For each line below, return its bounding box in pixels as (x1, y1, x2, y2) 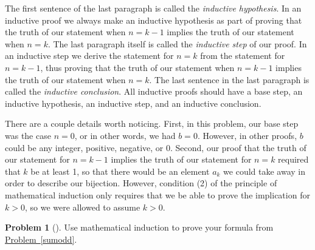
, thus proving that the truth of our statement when (40, 61, 235, 73)
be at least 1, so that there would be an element (30, 164, 210, 177)
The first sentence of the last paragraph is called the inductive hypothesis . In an (5, 2, 302, 14)
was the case (5, 129, 51, 141)
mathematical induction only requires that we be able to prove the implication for (5, 188, 310, 201)
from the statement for (200, 49, 285, 62)
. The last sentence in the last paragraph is (149, 73, 310, 86)
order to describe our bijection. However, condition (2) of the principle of (5, 177, 277, 189)
